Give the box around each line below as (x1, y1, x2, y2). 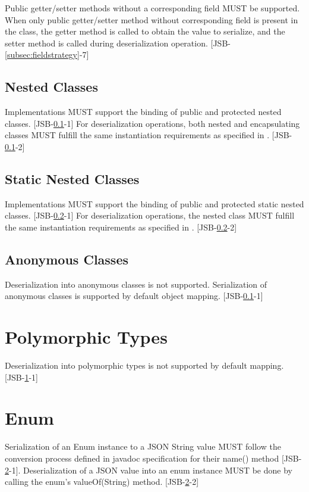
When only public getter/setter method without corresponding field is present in (5, 13, 298, 26)
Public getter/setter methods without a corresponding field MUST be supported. (5, 2, 300, 14)
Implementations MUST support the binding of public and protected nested (5, 105, 282, 118)
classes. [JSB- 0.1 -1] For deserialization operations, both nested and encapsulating (5, 117, 300, 129)
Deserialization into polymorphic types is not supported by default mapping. (5, 359, 284, 372)
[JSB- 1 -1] (5, 370, 39, 383)
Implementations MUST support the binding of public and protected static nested (5, 197, 304, 210)
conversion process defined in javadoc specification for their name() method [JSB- (5, 451, 302, 464)
